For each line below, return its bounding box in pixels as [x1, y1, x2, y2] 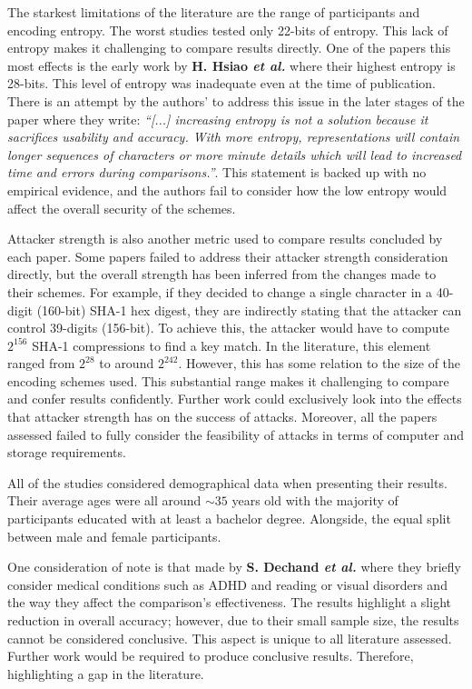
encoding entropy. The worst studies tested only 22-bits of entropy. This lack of [7, 20, 448, 39]
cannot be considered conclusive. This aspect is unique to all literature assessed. [7, 628, 452, 647]
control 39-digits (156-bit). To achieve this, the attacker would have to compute [7, 318, 450, 337]
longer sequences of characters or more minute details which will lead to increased [7, 145, 462, 164]
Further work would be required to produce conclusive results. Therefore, [7, 646, 414, 665]
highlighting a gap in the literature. [7, 664, 204, 683]
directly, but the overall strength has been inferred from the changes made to [7, 265, 437, 284]
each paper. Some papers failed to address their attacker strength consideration [7, 246, 448, 265]
